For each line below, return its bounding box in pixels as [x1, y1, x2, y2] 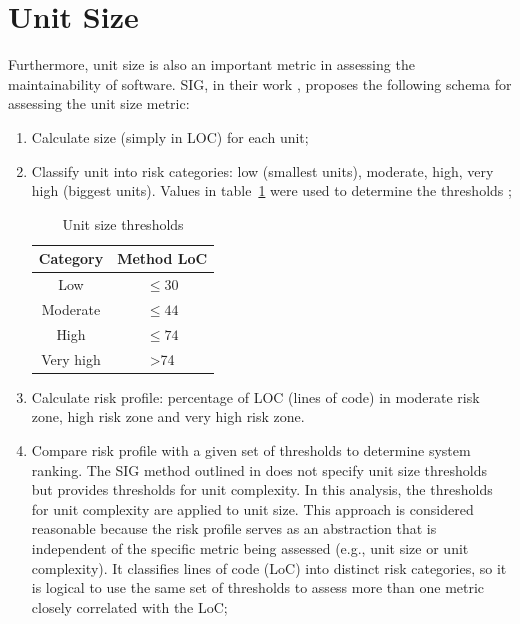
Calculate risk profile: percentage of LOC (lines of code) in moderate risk [31, 386, 480, 407]
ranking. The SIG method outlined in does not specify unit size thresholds [31, 459, 488, 480]
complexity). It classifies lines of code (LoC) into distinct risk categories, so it [31, 557, 507, 578]
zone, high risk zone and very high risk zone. [31, 406, 305, 427]
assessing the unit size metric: [8, 93, 190, 114]
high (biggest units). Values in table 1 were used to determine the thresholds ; [31, 180, 512, 201]
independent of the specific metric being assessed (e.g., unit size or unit [31, 537, 469, 558]
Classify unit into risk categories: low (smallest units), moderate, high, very [31, 160, 494, 181]
